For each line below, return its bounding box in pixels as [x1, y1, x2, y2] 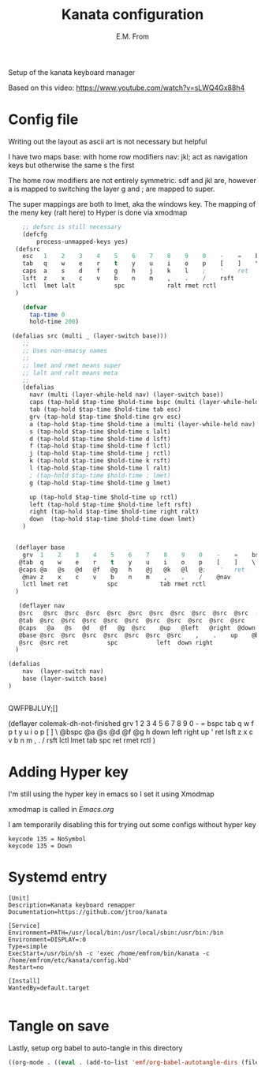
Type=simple [8, 942, 47, 950]
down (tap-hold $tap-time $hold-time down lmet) [28, 515, 196, 523]
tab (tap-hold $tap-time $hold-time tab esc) [28, 406, 181, 414]
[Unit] [8, 894, 30, 902]
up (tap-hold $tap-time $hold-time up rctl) [28, 493, 178, 501]
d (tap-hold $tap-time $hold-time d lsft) [28, 435, 171, 443]
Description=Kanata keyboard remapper [8, 901, 136, 909]
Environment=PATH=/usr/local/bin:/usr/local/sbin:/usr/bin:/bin [8, 929, 224, 937]
